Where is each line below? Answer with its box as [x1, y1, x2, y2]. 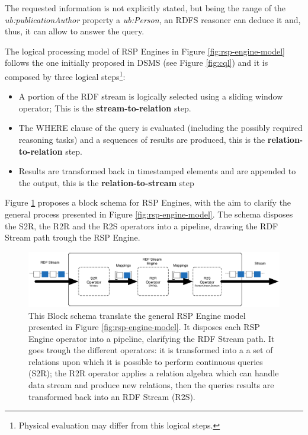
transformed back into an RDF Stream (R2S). [28, 390, 195, 402]
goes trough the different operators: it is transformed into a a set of [28, 344, 273, 356]
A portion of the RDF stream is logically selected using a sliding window [18, 90, 283, 103]
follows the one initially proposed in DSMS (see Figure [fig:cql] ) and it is [5, 56, 268, 69]
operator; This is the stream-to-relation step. [18, 101, 191, 114]
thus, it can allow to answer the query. [5, 25, 145, 37]
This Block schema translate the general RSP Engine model [28, 309, 246, 321]
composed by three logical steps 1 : [5, 68, 126, 82]
